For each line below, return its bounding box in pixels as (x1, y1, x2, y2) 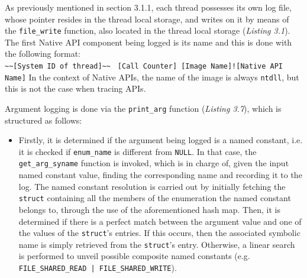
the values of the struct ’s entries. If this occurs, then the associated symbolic (18, 227, 300, 239)
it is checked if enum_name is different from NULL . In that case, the (18, 145, 257, 157)
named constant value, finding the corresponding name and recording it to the (18, 169, 302, 181)
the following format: (5, 47, 81, 60)
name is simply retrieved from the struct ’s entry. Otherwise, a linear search (18, 238, 295, 250)
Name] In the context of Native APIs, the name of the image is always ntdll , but (5, 70, 299, 83)
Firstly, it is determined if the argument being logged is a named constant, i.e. (18, 134, 303, 146)
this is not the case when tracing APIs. (5, 82, 146, 95)
